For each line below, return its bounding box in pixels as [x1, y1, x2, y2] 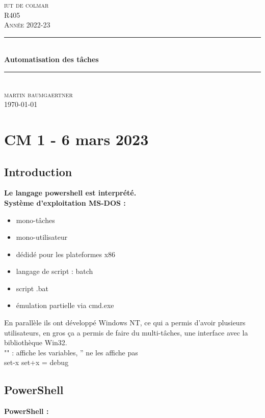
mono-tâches [16, 214, 55, 225]
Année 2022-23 [4, 19, 50, 30]
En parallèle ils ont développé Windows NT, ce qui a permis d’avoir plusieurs [4, 317, 246, 328]
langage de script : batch [16, 266, 93, 276]
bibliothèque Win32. [4, 337, 67, 348]
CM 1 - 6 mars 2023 [4, 128, 149, 149]
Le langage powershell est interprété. [4, 187, 137, 198]
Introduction [4, 163, 72, 179]
